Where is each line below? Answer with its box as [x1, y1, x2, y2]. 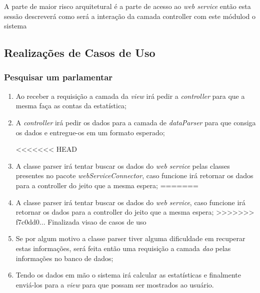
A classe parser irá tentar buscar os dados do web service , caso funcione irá [15, 197, 245, 207]
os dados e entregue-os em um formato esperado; [15, 127, 165, 137]
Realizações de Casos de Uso [4, 45, 155, 60]
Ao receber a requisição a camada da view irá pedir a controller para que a [15, 90, 245, 101]
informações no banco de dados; [15, 253, 113, 263]
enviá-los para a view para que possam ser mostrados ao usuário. [15, 279, 214, 290]
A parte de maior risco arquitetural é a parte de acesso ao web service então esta [4, 1, 251, 11]
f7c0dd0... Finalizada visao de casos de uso [15, 216, 146, 227]
